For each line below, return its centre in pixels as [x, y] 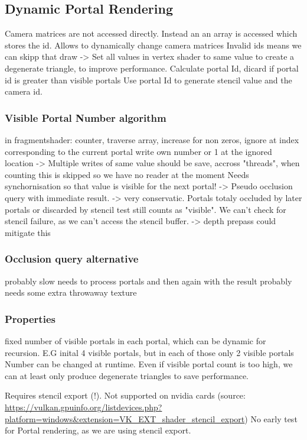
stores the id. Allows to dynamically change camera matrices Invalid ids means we [153, 45]
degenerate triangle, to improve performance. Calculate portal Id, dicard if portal [152, 68]
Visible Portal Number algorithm [86, 117]
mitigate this [28, 232]
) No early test [271, 418]
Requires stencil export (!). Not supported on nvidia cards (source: [125, 395]
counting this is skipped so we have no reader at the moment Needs [127, 174]
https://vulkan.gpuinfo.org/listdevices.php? [84, 407]
